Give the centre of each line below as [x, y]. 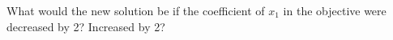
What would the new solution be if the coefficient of [136, 10]
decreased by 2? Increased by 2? [86, 26]
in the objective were [335, 10]
